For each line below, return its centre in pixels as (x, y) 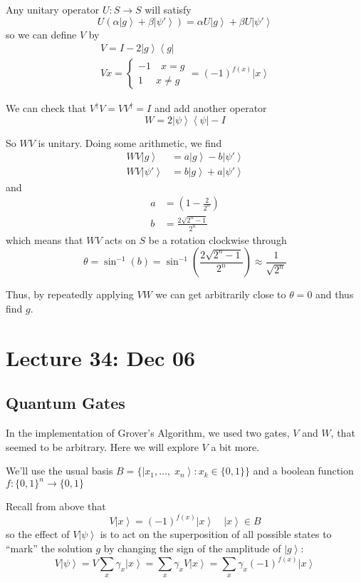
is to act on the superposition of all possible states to (216, 534)
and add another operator (210, 108)
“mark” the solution (49, 548)
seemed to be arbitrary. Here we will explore (102, 446)
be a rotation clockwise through (218, 239)
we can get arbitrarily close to (221, 294)
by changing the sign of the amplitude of (192, 548)
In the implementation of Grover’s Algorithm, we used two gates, (148, 433)
